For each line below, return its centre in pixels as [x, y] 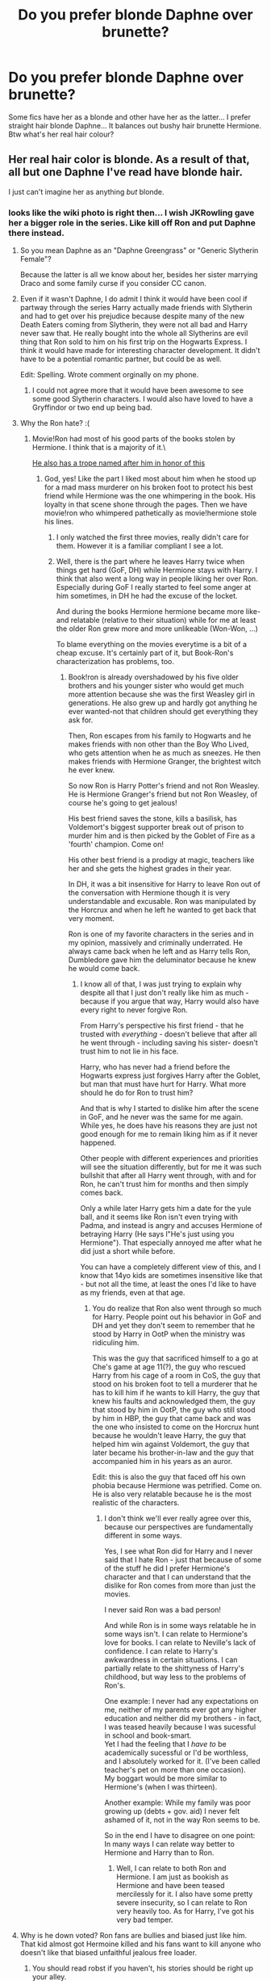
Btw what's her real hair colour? [61, 134]
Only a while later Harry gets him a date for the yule [166, 1209]
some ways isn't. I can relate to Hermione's [176, 1634]
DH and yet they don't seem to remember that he [174, 1326]
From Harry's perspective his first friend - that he [162, 1026]
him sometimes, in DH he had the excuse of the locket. [147, 596]
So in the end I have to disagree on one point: [180, 1836]
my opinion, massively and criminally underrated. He [156, 943]
